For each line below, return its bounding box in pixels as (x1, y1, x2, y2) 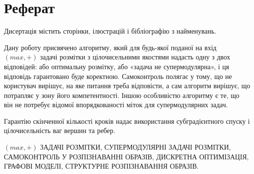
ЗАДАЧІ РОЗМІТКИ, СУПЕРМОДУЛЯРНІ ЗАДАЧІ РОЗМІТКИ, (40, 142, 231, 152)
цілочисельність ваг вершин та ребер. (4, 125, 115, 135)
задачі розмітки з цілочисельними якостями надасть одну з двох (40, 52, 231, 62)
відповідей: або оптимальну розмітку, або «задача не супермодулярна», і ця (4, 61, 229, 71)
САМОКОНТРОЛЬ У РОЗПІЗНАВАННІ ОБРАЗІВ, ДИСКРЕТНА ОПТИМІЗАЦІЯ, (4, 151, 249, 161)
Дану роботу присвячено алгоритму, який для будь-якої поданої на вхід (4, 42, 217, 52)
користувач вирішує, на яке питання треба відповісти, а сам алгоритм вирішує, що (4, 80, 251, 91)
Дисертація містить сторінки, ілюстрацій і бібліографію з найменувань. (4, 26, 216, 36)
